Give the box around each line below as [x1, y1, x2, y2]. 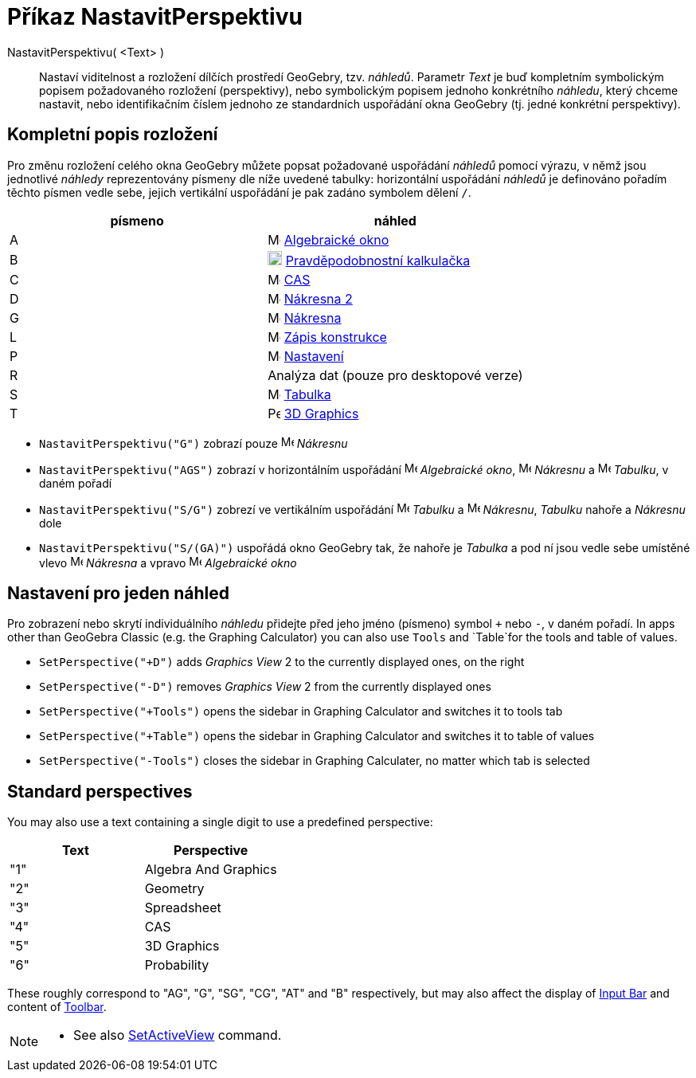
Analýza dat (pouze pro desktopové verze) [268, 367, 523, 383]
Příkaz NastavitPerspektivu [7, 3, 303, 30]
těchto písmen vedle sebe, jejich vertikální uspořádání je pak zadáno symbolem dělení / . [7, 185, 471, 199]
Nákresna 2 [283, 290, 353, 307]
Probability [144, 957, 209, 974]
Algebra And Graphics [144, 861, 277, 878]
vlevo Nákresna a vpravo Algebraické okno [39, 555, 297, 570]
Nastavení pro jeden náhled [7, 583, 229, 604]
